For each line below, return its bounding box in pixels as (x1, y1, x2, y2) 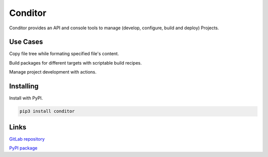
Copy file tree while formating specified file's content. (9, 51, 119, 57)
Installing (9, 82, 39, 90)
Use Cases (9, 38, 43, 46)
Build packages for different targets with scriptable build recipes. (9, 60, 142, 66)
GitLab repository (9, 136, 45, 142)
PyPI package (9, 145, 38, 151)
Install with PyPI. (9, 95, 43, 101)
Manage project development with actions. (9, 69, 97, 75)
